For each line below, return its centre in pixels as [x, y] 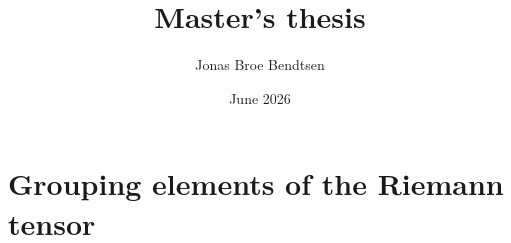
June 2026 [260, 97]
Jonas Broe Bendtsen [260, 64]
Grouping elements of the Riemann [256, 183]
